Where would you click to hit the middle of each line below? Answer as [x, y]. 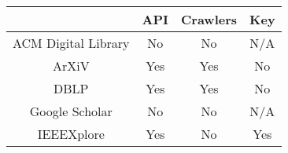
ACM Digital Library [71, 42]
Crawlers [209, 19]
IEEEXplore [71, 133]
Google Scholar [71, 111]
